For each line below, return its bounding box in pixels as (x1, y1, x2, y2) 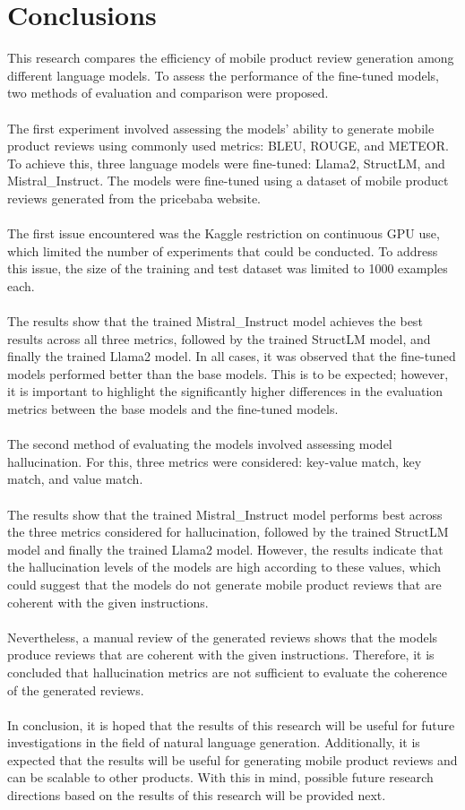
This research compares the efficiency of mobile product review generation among (7, 48, 454, 67)
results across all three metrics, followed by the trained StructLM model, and (7, 329, 431, 348)
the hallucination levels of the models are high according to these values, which (7, 557, 442, 576)
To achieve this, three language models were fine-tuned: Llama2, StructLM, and (7, 153, 445, 172)
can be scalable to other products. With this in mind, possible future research (7, 768, 434, 787)
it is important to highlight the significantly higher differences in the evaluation (7, 382, 443, 401)
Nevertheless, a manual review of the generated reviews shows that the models (7, 627, 438, 646)
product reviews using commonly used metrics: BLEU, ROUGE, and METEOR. (7, 136, 449, 155)
